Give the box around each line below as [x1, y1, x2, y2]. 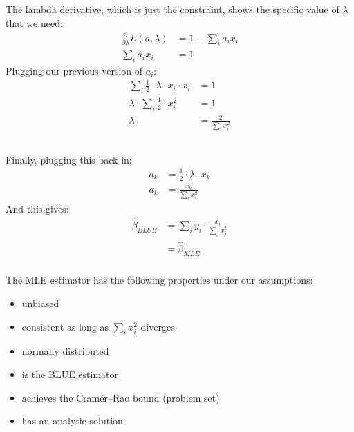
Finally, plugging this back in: [6, 152, 132, 166]
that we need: [6, 15, 63, 30]
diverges [140, 319, 175, 333]
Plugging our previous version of [6, 63, 143, 78]
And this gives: [6, 202, 69, 216]
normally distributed [21, 344, 109, 358]
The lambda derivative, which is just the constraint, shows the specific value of [6, 1, 339, 16]
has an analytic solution [21, 413, 123, 428]
